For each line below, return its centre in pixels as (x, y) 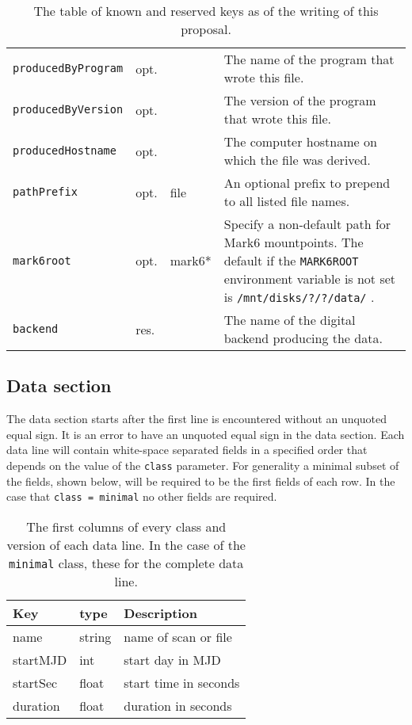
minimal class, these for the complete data (126, 563)
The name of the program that (309, 59)
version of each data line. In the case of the (126, 544)
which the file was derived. (297, 160)
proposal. (206, 29)
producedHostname (65, 151)
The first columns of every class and (126, 526)
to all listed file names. (287, 201)
